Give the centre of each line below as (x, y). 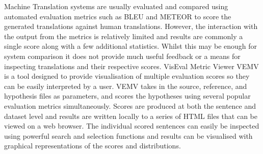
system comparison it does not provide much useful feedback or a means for (122, 56)
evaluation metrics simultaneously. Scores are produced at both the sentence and (130, 105)
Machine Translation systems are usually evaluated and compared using (116, 6)
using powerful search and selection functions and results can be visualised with (128, 135)
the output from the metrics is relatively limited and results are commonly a (124, 36)
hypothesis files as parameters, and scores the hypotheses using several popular (127, 96)
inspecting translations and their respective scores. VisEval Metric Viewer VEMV (131, 66)
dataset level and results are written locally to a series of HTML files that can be (131, 116)
